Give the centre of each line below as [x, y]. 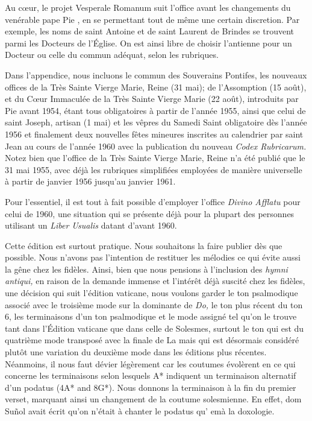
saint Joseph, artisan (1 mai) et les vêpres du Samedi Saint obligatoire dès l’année [156, 122]
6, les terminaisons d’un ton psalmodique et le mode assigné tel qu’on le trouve [151, 316]
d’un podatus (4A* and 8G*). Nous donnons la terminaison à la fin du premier [151, 387]
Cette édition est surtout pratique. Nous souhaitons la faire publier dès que [144, 245]
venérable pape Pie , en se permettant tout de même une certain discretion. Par [152, 19]
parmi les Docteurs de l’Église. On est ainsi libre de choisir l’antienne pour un [148, 43]
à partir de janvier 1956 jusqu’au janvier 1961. [90, 181]
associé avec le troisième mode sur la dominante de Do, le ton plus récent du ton [154, 304]
